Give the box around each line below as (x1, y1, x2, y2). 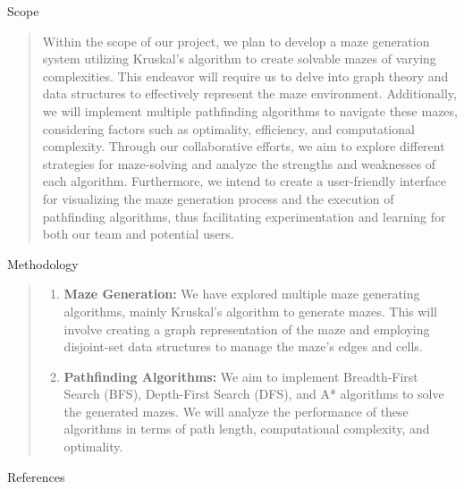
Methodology (7, 254, 79, 273)
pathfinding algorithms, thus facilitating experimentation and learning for (42, 207, 446, 225)
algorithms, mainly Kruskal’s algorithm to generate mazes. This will (63, 301, 438, 320)
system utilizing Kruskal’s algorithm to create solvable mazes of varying (42, 49, 436, 68)
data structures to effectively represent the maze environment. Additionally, (42, 84, 457, 103)
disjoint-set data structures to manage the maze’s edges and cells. (63, 337, 423, 356)
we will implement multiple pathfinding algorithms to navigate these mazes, (42, 101, 458, 120)
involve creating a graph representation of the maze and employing (63, 319, 430, 338)
